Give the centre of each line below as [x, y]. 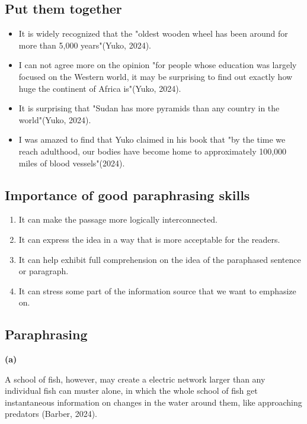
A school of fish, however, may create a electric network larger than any [135, 379]
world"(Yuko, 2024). [55, 119]
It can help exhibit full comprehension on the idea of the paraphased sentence [160, 259]
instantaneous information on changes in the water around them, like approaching [153, 402]
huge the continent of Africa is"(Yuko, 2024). [100, 88]
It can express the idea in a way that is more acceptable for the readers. [149, 239]
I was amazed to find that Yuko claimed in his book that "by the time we [152, 139]
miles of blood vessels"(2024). [72, 163]
